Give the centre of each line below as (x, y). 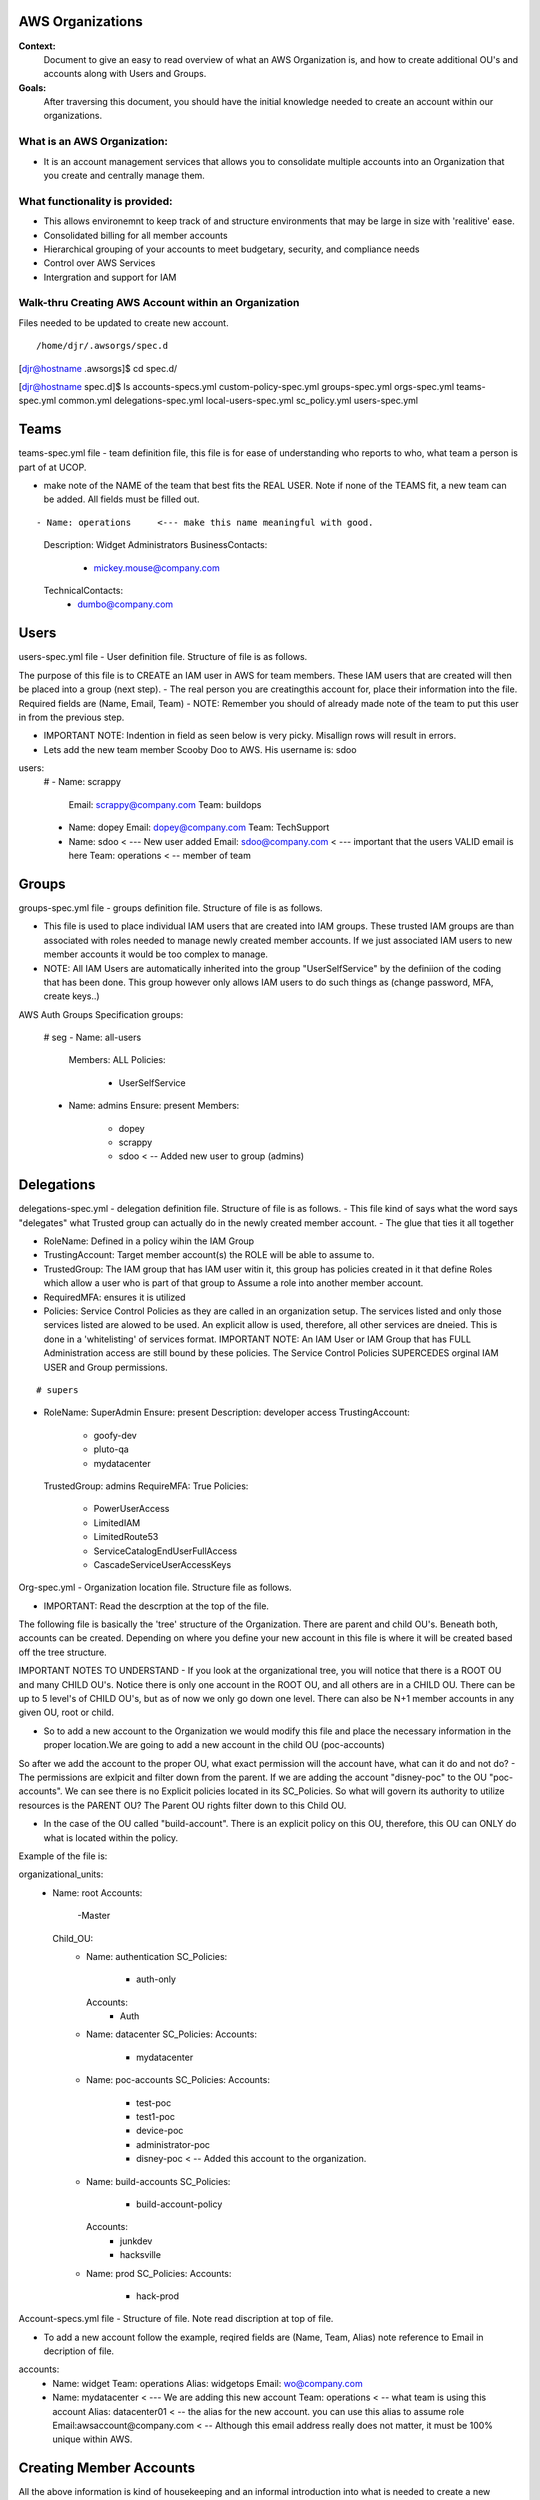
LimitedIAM (117, 1522)
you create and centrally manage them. (124, 175)
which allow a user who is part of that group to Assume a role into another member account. (233, 1283)
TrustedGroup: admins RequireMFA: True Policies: (146, 1486)
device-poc (160, 2131)
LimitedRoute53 (126, 1537)
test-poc (154, 2102)
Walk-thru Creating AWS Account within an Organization (159, 303)
